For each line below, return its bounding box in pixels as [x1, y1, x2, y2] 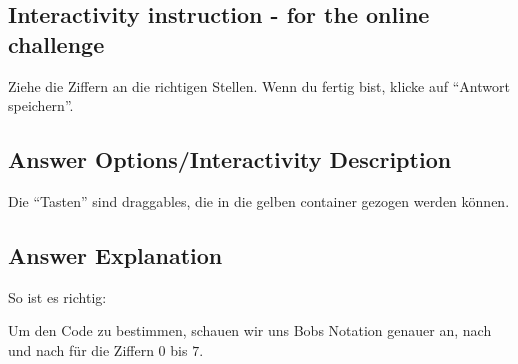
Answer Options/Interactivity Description [8, 144, 452, 175]
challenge [8, 28, 105, 59]
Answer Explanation [8, 239, 223, 270]
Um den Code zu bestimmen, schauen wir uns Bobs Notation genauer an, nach [8, 320, 492, 341]
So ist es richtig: [8, 286, 107, 307]
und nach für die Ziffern [8, 339, 154, 360]
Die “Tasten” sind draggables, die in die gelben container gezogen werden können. [8, 190, 510, 211]
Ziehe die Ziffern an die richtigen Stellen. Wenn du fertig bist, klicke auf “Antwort [8, 75, 510, 96]
